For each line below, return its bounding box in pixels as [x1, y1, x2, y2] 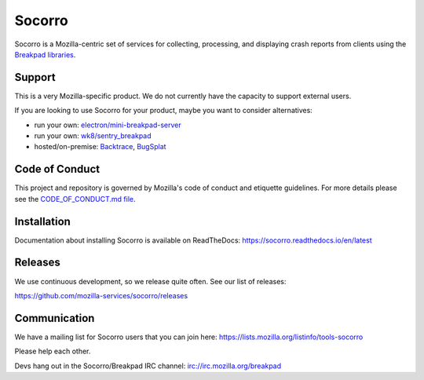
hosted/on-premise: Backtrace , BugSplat [34, 142, 166, 152]
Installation [14, 214, 71, 228]
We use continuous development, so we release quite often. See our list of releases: [14, 276, 287, 286]
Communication [14, 311, 95, 325]
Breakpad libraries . [14, 49, 76, 59]
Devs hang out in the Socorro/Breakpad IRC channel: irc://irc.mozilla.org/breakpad [14, 361, 282, 371]
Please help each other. [14, 346, 91, 356]
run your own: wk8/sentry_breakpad [34, 131, 152, 141]
